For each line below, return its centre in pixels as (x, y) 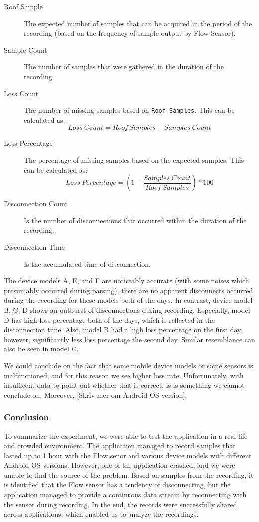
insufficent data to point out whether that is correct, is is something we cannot (124, 385)
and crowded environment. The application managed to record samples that (120, 445)
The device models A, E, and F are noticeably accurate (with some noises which (127, 280)
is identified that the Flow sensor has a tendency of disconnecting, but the (117, 484)
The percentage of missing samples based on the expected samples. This (134, 160)
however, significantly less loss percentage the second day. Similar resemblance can (129, 339)
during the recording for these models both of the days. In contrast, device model (128, 300)
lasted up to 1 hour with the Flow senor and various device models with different (128, 455)
